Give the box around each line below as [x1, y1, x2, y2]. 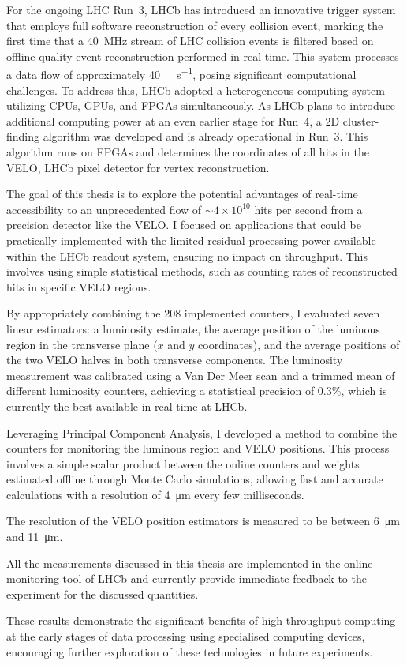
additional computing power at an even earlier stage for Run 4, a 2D [6, 112, 340, 129]
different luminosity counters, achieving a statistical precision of [6, 382, 315, 399]
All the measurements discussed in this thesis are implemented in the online [6, 554, 373, 571]
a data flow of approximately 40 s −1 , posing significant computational [6, 64, 357, 83]
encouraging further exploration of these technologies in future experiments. [6, 643, 373, 659]
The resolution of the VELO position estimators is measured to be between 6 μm [6, 513, 400, 529]
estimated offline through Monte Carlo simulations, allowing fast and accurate [6, 471, 383, 487]
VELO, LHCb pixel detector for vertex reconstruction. [6, 159, 270, 175]
